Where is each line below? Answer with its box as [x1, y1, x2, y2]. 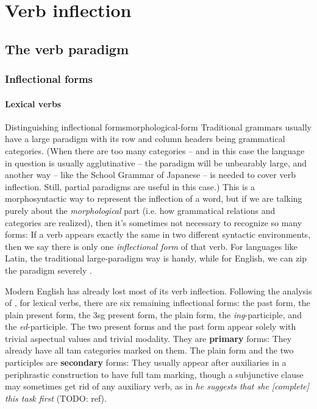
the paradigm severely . [5, 263, 92, 276]
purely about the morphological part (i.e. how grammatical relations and [5, 204, 276, 216]
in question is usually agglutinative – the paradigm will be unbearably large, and [5, 156, 307, 169]
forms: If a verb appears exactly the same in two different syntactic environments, [5, 228, 311, 241]
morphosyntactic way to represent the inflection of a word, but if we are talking [5, 192, 302, 205]
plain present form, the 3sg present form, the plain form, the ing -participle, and [5, 308, 302, 321]
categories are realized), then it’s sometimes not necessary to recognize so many [5, 216, 302, 229]
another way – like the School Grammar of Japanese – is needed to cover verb [5, 168, 296, 181]
